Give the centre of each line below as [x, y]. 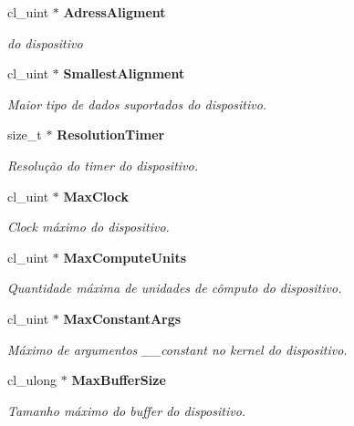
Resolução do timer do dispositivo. [103, 165]
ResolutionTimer [111, 135]
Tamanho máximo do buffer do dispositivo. [127, 410]
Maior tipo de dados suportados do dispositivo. [137, 104]
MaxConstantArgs [122, 318]
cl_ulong [32, 380]
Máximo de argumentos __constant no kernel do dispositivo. [177, 349]
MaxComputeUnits [125, 257]
